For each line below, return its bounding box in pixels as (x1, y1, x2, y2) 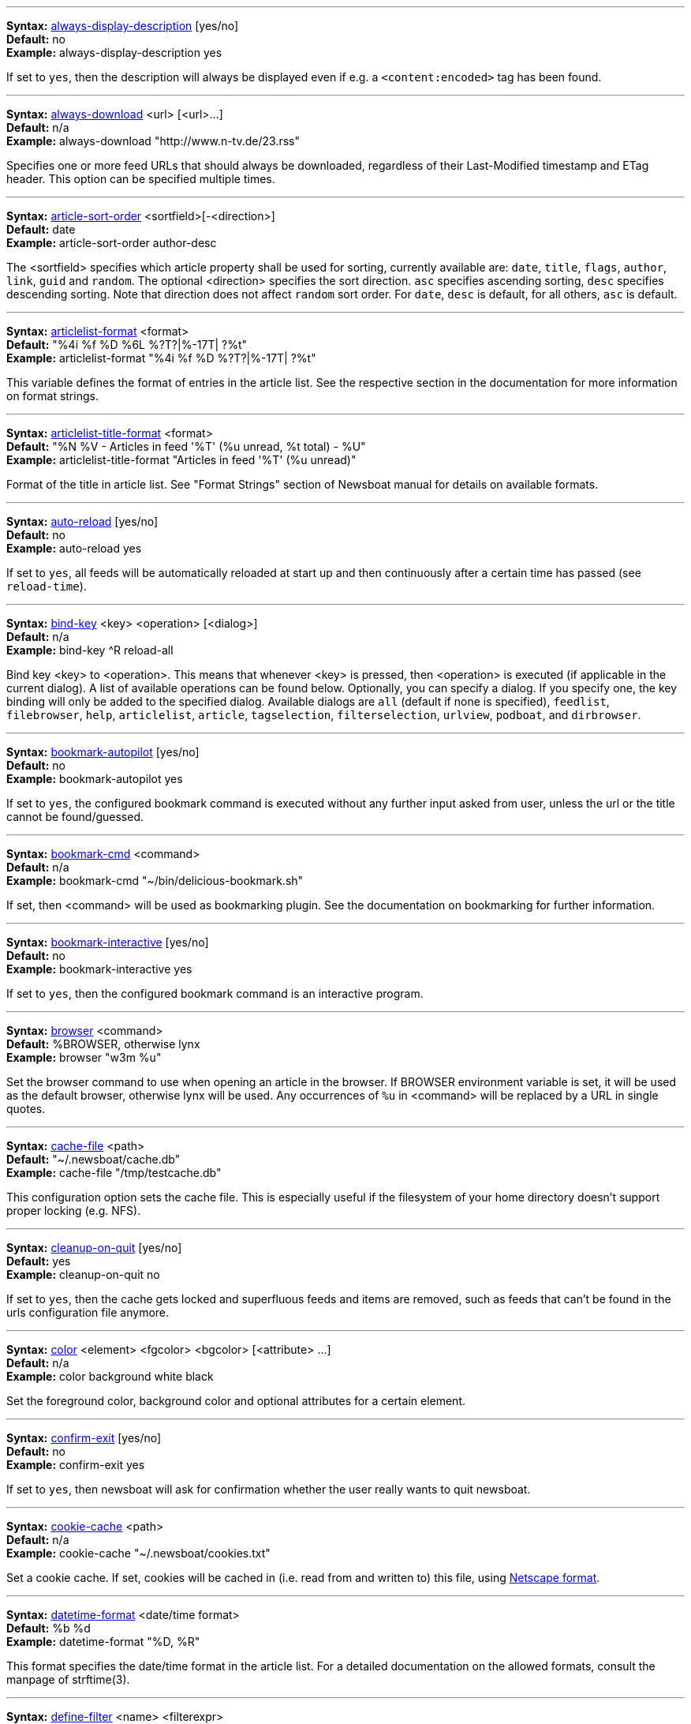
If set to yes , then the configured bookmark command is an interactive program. (6, 987, 424, 1000)
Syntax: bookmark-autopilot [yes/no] (6, 745, 200, 759)
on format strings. (6, 389, 99, 403)
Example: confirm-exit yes (6, 1458, 145, 1471)
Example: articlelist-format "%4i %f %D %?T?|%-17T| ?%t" (6, 351, 316, 365)
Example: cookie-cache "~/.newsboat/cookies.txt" (6, 1546, 271, 1560)
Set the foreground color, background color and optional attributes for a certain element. (6, 1394, 466, 1407)
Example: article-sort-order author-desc (6, 236, 217, 249)
